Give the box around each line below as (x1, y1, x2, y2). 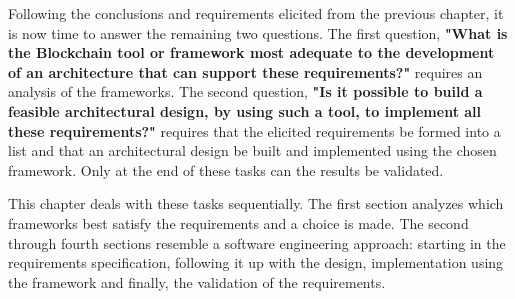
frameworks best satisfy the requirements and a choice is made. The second (8, 212, 469, 233)
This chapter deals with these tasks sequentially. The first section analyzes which (8, 193, 504, 214)
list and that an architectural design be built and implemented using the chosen (8, 140, 497, 161)
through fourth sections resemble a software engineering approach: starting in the (8, 232, 506, 253)
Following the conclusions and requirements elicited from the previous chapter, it (8, 3, 504, 23)
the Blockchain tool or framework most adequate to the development (8, 42, 495, 63)
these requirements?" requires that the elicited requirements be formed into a (8, 120, 501, 141)
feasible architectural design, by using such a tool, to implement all (8, 100, 482, 121)
